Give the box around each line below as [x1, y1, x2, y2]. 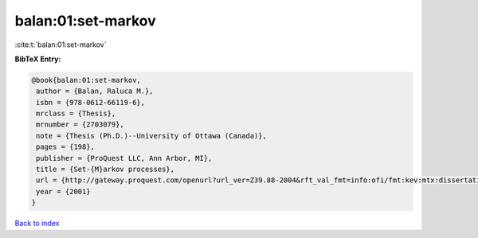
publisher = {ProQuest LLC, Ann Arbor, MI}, [36, 154, 213, 162]
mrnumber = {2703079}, [36, 120, 125, 129]
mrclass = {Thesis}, [36, 109, 116, 119]
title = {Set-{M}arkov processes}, [36, 165, 175, 174]
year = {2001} [36, 187, 91, 196]
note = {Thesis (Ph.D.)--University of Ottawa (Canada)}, [36, 131, 267, 140]
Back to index [14, 219, 60, 228]
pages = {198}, [36, 142, 96, 151]
